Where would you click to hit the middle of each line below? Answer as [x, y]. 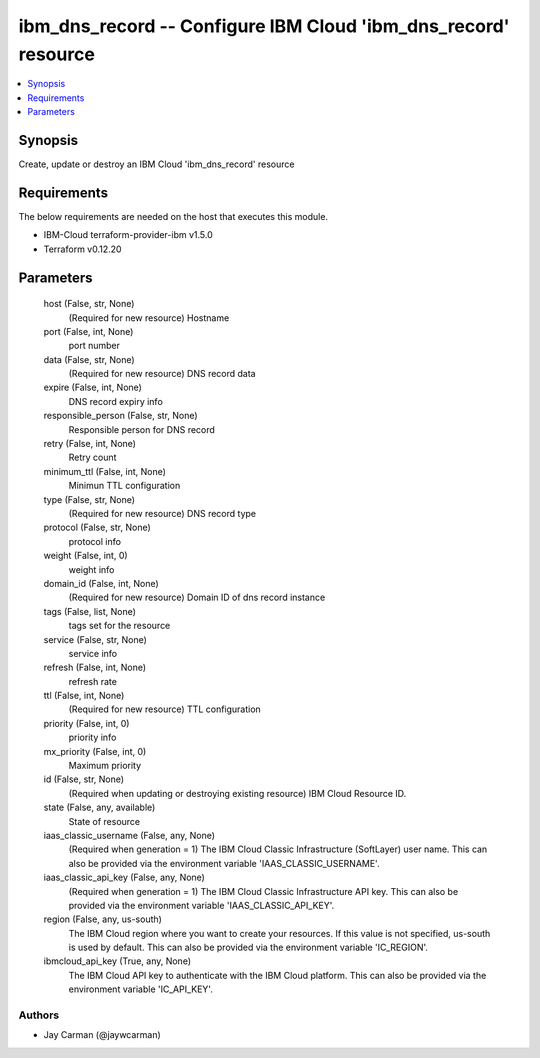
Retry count [92, 457]
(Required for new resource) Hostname [149, 317]
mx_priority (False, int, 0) [95, 751]
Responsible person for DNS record [141, 429]
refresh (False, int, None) [95, 667]
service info [93, 653]
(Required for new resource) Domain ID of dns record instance [197, 597]
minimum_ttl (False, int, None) [105, 471]
